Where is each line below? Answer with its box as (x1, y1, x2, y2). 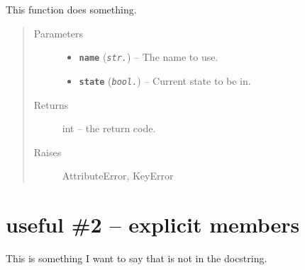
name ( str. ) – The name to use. (79, 49, 218, 64)
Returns (33, 97, 69, 112)
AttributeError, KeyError (62, 168, 174, 183)
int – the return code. (62, 121, 156, 136)
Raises (33, 144, 62, 159)
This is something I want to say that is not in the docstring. (6, 251, 267, 265)
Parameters (33, 25, 83, 40)
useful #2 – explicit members (6, 210, 300, 239)
